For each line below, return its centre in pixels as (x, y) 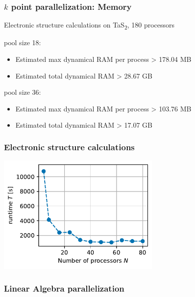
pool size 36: (23, 92)
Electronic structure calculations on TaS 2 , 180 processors (89, 26)
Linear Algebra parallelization (64, 288)
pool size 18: (23, 42)
